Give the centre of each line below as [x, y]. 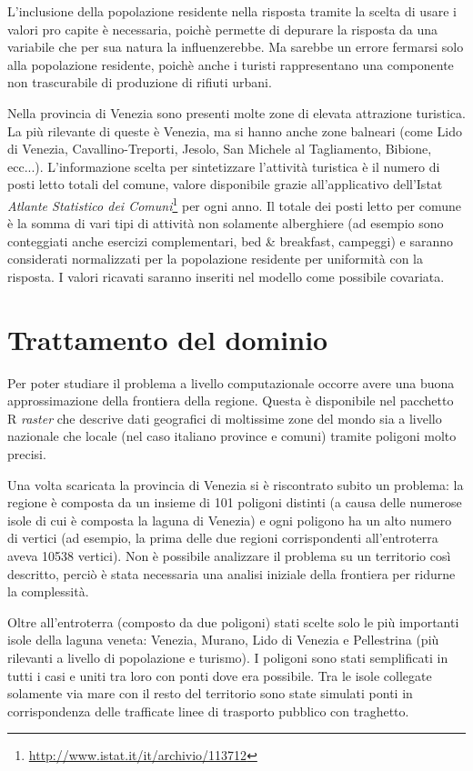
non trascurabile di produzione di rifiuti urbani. [140, 82]
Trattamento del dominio [168, 339]
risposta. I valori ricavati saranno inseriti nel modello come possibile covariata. [226, 276]
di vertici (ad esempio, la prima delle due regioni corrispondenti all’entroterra [223, 538]
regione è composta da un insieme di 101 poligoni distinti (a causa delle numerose [235, 502]
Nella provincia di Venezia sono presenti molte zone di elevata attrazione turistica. [236, 112]
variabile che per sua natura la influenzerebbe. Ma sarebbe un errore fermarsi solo [236, 47]
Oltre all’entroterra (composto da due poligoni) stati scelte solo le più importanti [233, 621]
